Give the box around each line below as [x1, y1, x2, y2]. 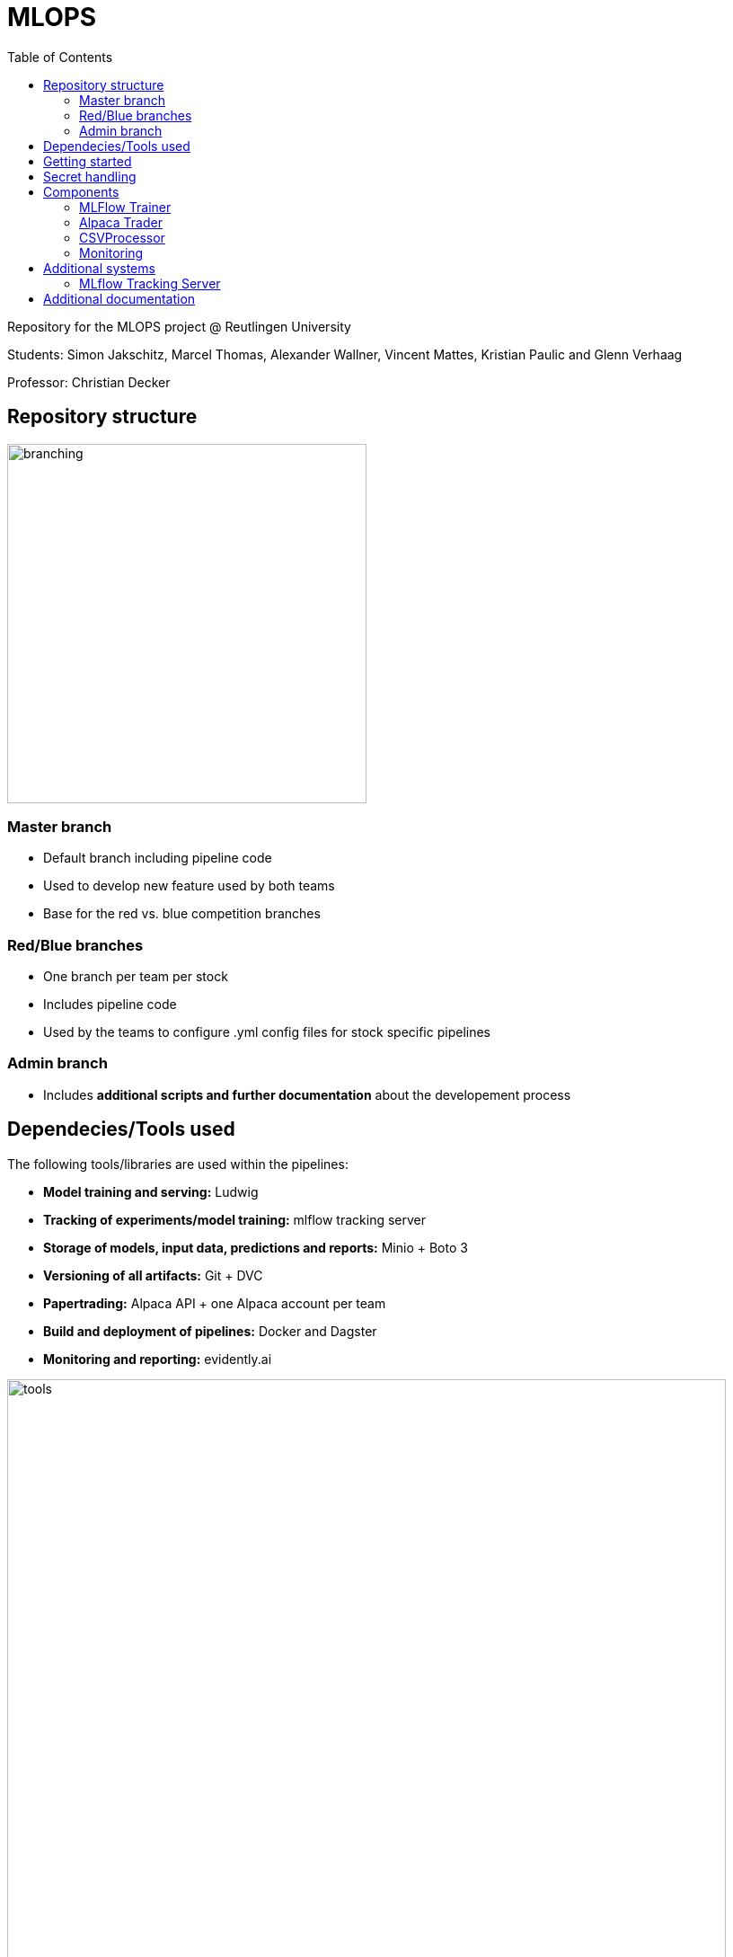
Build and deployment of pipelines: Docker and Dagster [43, 1323, 377, 1339]
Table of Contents [7, 49, 113, 65]
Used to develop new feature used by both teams [43, 878, 335, 894]
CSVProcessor [79, 229, 165, 245]
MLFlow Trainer [79, 199, 172, 215]
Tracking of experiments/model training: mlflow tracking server [43, 1211, 427, 1227]
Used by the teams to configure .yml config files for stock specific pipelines [43, 1024, 490, 1040]
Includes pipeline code [43, 996, 177, 1013]
